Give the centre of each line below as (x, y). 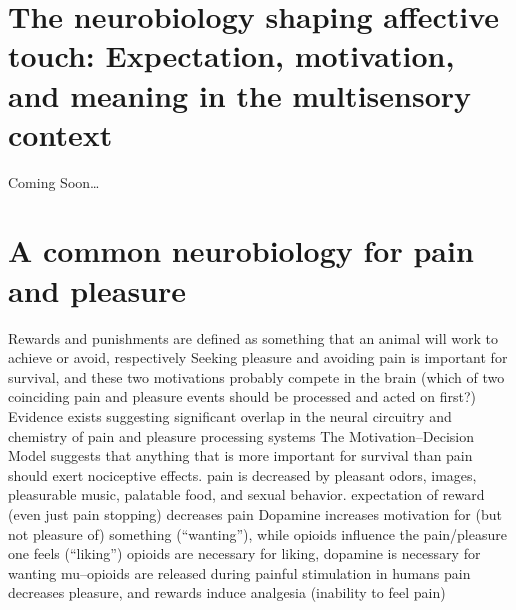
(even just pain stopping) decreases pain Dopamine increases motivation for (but (255, 513)
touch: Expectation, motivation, (231, 55)
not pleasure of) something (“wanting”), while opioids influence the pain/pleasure (257, 533)
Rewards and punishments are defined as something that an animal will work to (253, 337)
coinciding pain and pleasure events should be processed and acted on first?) (242, 396)
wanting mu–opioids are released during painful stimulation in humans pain (239, 572)
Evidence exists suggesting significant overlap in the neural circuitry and (230, 415)
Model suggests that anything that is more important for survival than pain (240, 455)
